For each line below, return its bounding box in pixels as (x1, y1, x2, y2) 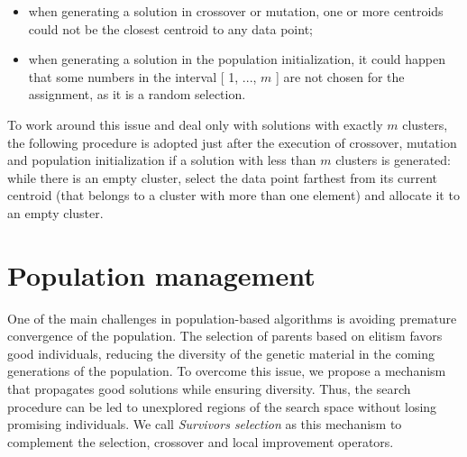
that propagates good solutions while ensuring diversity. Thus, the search (7, 379, 411, 398)
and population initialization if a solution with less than (7, 151, 316, 169)
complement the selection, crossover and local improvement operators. (7, 432, 394, 451)
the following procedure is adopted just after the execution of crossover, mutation (7, 133, 457, 151)
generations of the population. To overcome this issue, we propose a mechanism (7, 361, 446, 380)
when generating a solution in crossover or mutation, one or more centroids (28, 2, 444, 20)
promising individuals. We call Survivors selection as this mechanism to (7, 415, 402, 434)
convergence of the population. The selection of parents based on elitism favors (7, 326, 443, 345)
